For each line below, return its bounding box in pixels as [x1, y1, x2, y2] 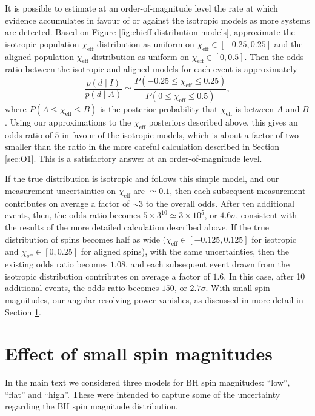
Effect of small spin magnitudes [5, 341, 273, 366]
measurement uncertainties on [5, 184, 116, 197]
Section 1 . [5, 305, 41, 318]
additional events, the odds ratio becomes [5, 281, 159, 294]
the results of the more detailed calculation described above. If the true [5, 221, 269, 233]
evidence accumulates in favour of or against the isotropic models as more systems [5, 13, 310, 26]
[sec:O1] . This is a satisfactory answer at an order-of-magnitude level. [5, 152, 262, 164]
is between [235, 102, 274, 115]
